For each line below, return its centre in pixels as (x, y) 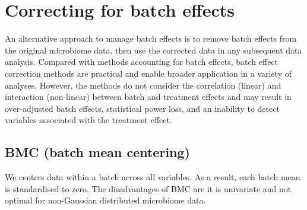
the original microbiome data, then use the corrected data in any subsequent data (153, 50)
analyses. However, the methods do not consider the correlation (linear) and (143, 85)
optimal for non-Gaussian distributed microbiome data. (105, 200)
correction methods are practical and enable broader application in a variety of (148, 73)
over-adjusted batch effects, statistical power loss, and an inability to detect (142, 108)
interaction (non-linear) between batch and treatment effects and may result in (148, 97)
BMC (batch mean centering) (97, 152)
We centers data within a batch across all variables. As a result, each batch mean (153, 177)
